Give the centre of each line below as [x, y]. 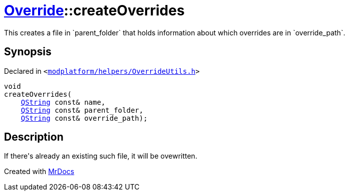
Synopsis [28, 52]
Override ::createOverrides [94, 10]
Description [34, 137]
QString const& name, [63, 102]
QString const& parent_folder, [82, 110]
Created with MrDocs [39, 172]
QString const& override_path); [84, 118]
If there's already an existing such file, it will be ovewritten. [101, 156]
